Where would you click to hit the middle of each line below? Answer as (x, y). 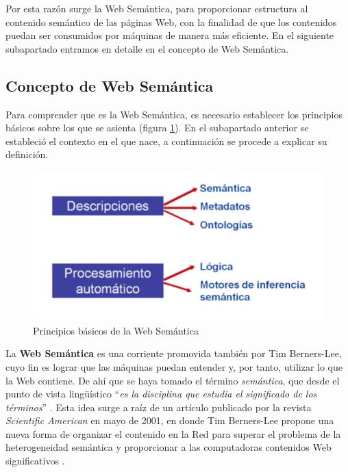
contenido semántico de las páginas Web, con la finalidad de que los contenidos (171, 22)
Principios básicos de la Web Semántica (116, 330)
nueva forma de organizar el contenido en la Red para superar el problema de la (173, 433)
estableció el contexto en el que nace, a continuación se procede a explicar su (166, 141)
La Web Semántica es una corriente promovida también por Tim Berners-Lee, (174, 353)
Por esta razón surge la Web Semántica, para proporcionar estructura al (157, 8)
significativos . (35, 461)
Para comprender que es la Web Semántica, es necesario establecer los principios (174, 114)
